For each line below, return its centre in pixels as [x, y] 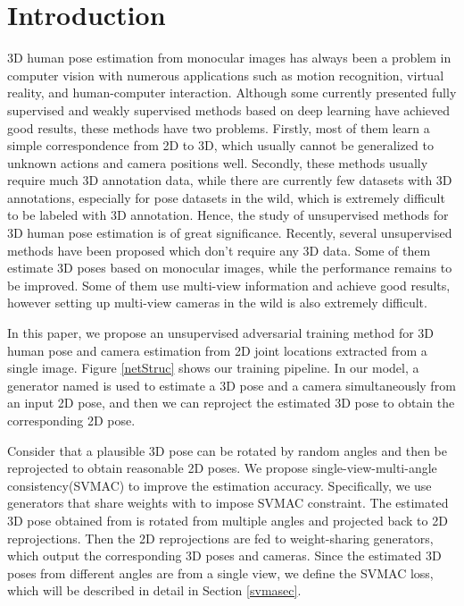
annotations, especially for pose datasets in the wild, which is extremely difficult [226, 197]
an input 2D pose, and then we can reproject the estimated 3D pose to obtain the [231, 403]
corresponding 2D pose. [71, 420]
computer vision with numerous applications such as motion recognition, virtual [226, 75]
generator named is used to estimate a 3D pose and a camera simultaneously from [232, 385]
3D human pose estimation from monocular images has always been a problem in [229, 58]
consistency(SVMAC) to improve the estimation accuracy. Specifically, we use [220, 485]
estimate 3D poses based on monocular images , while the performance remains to [230, 268]
